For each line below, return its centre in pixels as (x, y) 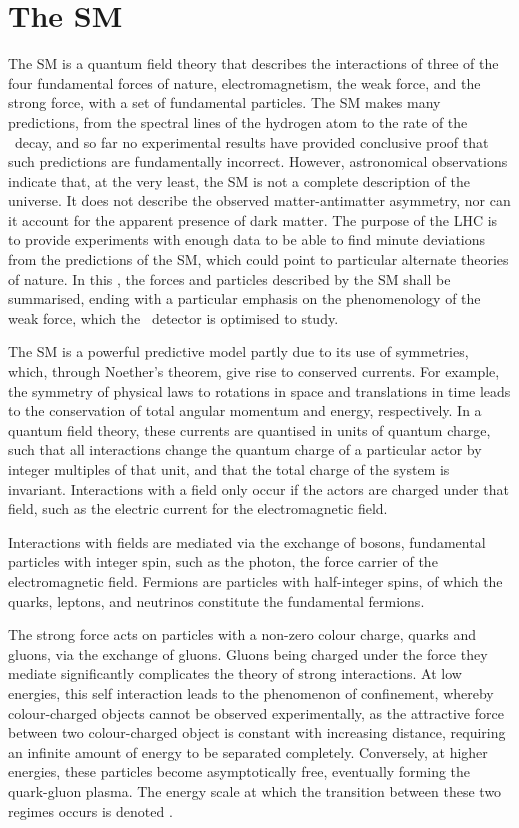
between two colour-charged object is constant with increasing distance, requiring (257, 732)
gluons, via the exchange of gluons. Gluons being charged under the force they (248, 653)
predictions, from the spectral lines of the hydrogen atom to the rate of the (238, 121)
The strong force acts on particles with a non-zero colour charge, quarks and (242, 634)
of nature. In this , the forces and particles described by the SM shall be (229, 278)
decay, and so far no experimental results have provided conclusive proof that (251, 141)
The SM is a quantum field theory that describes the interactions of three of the (253, 63)
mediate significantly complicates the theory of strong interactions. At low (235, 673)
